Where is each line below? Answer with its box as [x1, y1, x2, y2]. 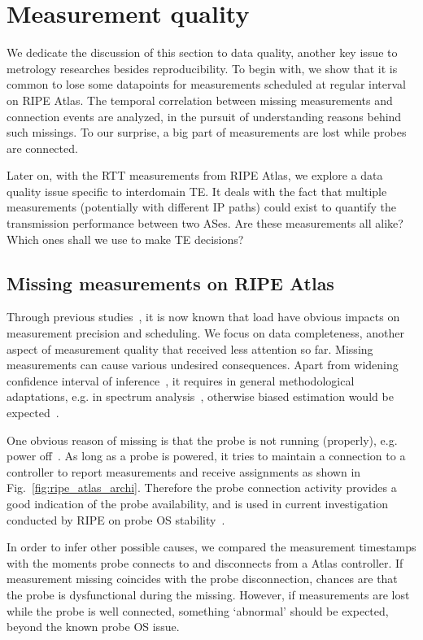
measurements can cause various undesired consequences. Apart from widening [7, 356, 399, 373]
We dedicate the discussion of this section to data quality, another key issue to [7, 44, 398, 61]
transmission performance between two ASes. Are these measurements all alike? [7, 215, 403, 232]
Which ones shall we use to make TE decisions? [7, 230, 244, 247]
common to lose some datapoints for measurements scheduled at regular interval [7, 76, 406, 93]
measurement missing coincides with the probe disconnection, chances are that [7, 570, 398, 587]
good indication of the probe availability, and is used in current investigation [7, 494, 389, 512]
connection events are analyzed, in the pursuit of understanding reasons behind [7, 107, 402, 124]
